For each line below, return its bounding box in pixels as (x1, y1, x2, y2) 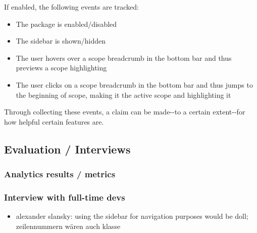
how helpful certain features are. (4, 116, 104, 127)
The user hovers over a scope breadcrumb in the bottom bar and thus (16, 52, 232, 63)
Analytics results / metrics (4, 168, 116, 180)
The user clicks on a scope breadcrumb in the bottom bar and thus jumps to (16, 79, 253, 90)
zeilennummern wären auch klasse (16, 220, 121, 231)
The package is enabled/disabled (16, 18, 117, 29)
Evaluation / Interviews (4, 141, 131, 157)
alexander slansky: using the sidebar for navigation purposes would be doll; (16, 211, 248, 221)
